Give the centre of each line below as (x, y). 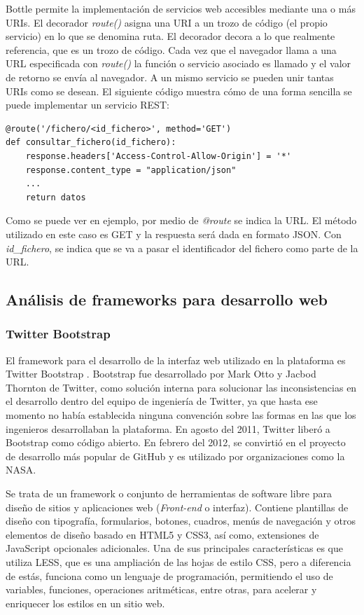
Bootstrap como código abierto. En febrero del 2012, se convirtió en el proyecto (176, 442)
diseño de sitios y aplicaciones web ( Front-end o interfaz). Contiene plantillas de (177, 507)
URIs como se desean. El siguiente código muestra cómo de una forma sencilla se (179, 91)
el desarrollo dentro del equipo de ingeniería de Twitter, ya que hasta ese (162, 401)
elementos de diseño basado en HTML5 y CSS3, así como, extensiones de (162, 534)
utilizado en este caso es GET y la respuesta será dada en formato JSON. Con (174, 234)
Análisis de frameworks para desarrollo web (167, 299)
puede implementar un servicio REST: (87, 105)
